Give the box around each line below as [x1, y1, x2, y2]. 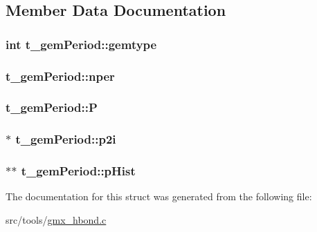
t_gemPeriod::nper [6, 67, 115, 84]
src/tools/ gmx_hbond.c [6, 212, 107, 226]
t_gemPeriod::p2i [15, 130, 116, 148]
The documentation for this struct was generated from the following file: [6, 189, 312, 204]
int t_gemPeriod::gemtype [6, 35, 157, 52]
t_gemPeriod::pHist [21, 162, 136, 180]
